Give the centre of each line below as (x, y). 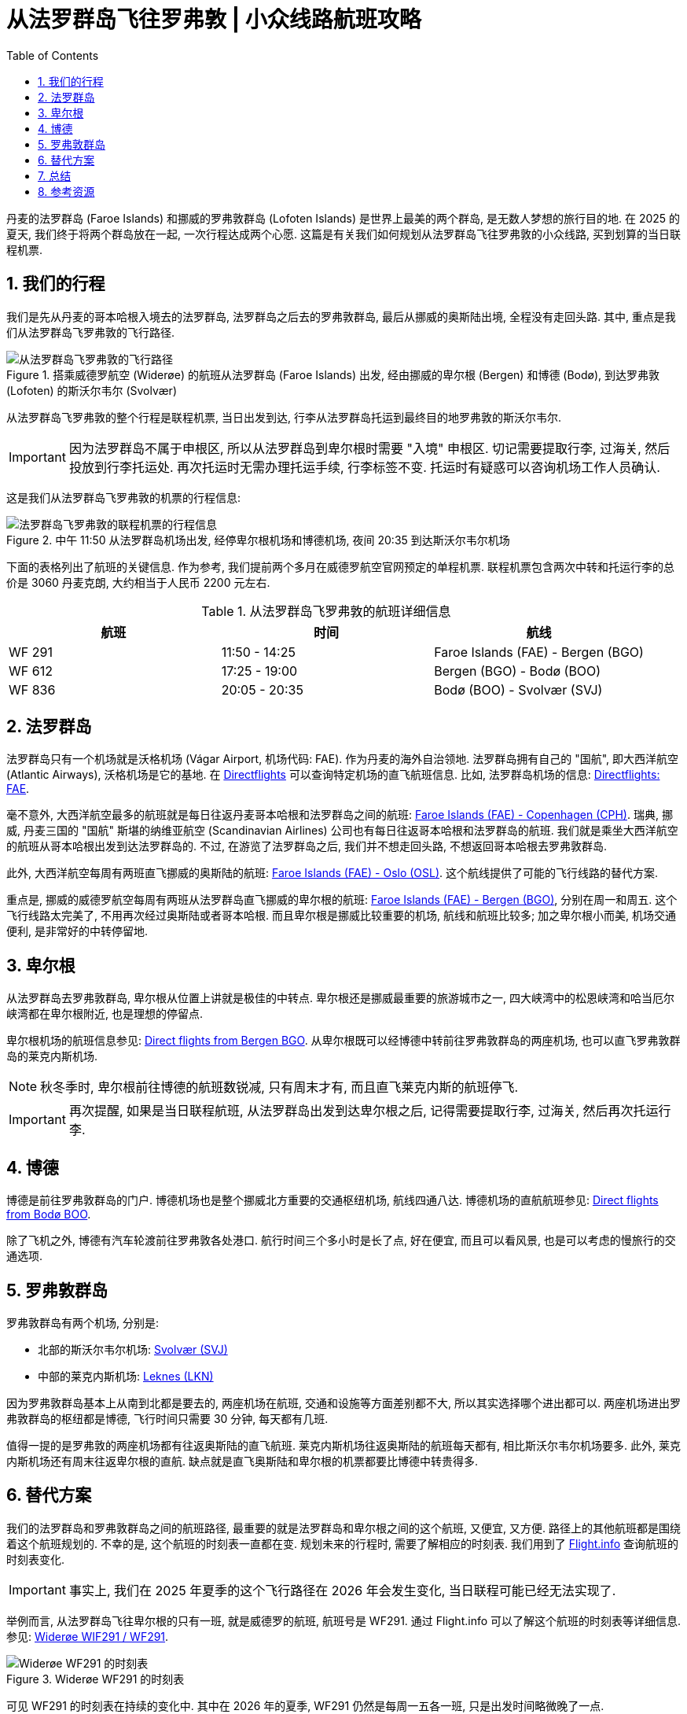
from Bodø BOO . (49, 1215)
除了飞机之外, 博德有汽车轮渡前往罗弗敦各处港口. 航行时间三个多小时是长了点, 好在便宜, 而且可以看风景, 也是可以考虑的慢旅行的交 (341, 1240)
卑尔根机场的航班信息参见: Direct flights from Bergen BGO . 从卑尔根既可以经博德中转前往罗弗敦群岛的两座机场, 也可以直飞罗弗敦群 (343, 1041)
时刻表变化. (36, 1559)
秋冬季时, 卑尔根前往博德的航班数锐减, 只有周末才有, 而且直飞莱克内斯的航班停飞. (279, 1087)
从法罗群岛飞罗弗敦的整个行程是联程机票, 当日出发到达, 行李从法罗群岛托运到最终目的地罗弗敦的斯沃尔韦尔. (284, 417)
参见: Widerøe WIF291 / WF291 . (88, 1636)
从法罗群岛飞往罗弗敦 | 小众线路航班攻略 (214, 20)
